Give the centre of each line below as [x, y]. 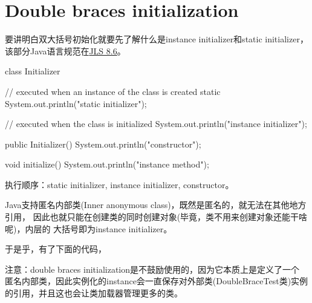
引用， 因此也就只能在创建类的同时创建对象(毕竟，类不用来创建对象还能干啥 [156, 217]
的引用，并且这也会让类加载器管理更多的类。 [94, 293]
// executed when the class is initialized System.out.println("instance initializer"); [156, 124]
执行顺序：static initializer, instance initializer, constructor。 [119, 184]
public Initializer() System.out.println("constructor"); [103, 144]
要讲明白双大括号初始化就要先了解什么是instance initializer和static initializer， [157, 39]
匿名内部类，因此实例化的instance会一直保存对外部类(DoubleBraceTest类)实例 [157, 281]
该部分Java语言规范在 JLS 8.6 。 [65, 50]
